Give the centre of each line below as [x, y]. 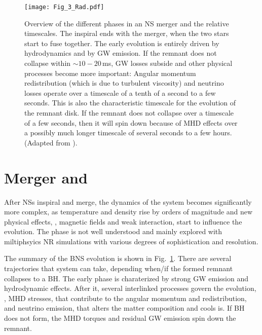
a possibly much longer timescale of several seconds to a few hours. [128, 133]
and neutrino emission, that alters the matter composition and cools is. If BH [124, 308]
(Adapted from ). [51, 142]
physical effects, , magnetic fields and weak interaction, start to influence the [123, 221]
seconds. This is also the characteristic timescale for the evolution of [130, 103]
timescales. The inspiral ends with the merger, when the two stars [127, 33]
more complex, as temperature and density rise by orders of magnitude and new [128, 212]
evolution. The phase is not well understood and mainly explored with [113, 231]
